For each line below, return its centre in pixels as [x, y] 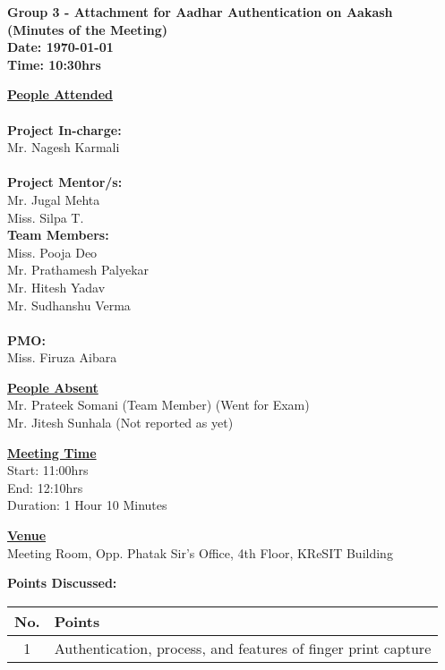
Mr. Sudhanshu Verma [69, 305]
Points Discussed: [62, 583]
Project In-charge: [64, 129]
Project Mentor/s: [65, 182]
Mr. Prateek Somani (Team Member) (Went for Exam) [158, 405]
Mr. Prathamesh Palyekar [78, 270]
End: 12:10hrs [45, 487]
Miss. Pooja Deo [52, 252]
